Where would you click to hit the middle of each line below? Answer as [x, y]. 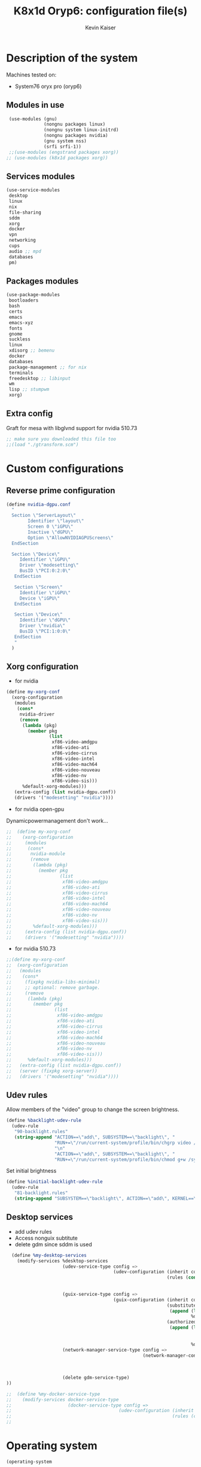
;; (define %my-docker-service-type [53, 1394]
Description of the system [72, 58]
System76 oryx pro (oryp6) [48, 86]
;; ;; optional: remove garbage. [53, 987]
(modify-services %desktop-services [63, 1261]
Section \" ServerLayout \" [44, 516]
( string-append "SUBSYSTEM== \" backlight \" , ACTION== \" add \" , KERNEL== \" [106, 1199]
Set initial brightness [31, 1171]
